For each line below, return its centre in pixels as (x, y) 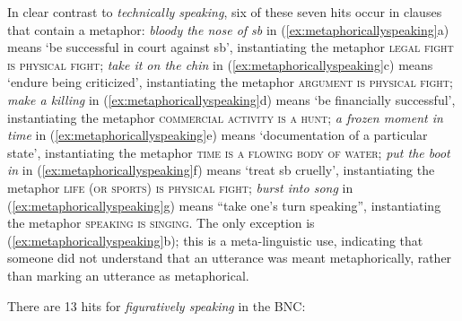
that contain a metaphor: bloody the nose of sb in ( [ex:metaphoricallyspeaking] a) (228, 29)
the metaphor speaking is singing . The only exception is (161, 223)
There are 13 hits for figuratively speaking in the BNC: (157, 305)
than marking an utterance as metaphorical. (128, 275)
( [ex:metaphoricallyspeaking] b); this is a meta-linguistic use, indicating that (215, 240)
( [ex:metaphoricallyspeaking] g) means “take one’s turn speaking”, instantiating (224, 205)
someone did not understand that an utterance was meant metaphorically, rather (230, 258)
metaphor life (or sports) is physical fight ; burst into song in (180, 187)
